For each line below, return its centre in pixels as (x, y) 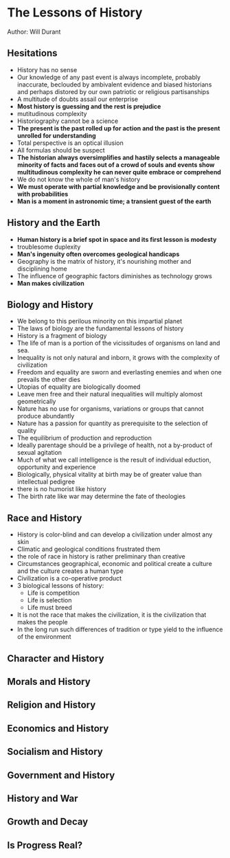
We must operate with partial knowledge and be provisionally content (118, 186)
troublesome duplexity (49, 247)
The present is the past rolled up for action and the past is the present (118, 128)
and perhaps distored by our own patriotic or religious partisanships (113, 91)
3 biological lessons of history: (60, 586)
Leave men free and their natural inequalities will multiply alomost (110, 394)
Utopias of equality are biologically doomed (79, 387)
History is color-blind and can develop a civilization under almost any (115, 534)
